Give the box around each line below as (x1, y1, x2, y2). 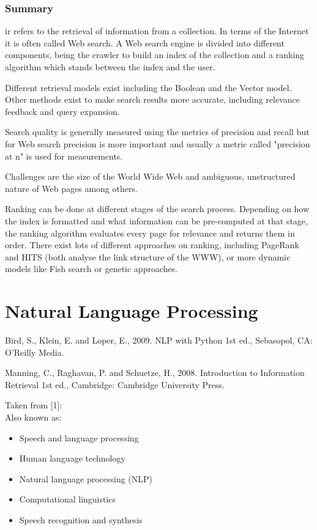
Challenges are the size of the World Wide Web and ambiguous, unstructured (5, 170, 296, 183)
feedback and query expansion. (5, 105, 120, 117)
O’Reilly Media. (5, 345, 64, 358)
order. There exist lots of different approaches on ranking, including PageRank (5, 238, 299, 251)
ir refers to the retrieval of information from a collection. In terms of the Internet (5, 24, 309, 37)
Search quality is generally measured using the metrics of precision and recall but (5, 125, 310, 138)
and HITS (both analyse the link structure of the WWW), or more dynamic (5, 250, 291, 263)
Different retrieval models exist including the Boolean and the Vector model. (5, 81, 292, 94)
